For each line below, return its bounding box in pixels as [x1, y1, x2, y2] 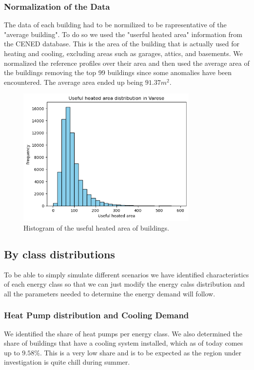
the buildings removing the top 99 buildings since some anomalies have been [4, 67, 232, 78]
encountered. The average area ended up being [4, 77, 143, 87]
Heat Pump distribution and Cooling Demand [4, 309, 189, 321]
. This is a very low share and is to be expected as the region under [39, 347, 242, 357]
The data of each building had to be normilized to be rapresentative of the [4, 19, 227, 30]
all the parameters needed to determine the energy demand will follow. [4, 288, 215, 298]
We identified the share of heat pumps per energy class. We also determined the [4, 328, 242, 338]
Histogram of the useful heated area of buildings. [23, 222, 169, 233]
